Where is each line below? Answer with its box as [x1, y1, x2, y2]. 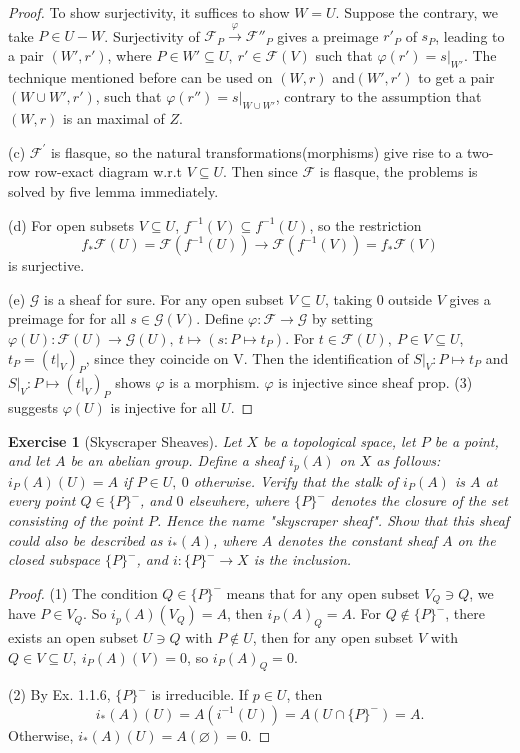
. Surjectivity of [104, 25, 200, 46]
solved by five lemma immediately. [8, 180, 219, 201]
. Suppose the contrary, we [335, 2, 498, 22]
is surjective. [8, 255, 85, 276]
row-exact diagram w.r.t [34, 161, 182, 182]
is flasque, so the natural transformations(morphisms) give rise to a [50, 141, 463, 162]
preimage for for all [8, 308, 126, 329]
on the [457, 529, 496, 550]
